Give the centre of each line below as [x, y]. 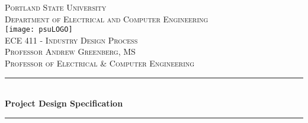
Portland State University [56, 7]
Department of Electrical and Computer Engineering [107, 19]
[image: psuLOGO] [39, 30]
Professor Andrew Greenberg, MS [70, 51]
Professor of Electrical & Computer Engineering [100, 63]
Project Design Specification [64, 103]
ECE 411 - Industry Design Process [71, 40]
